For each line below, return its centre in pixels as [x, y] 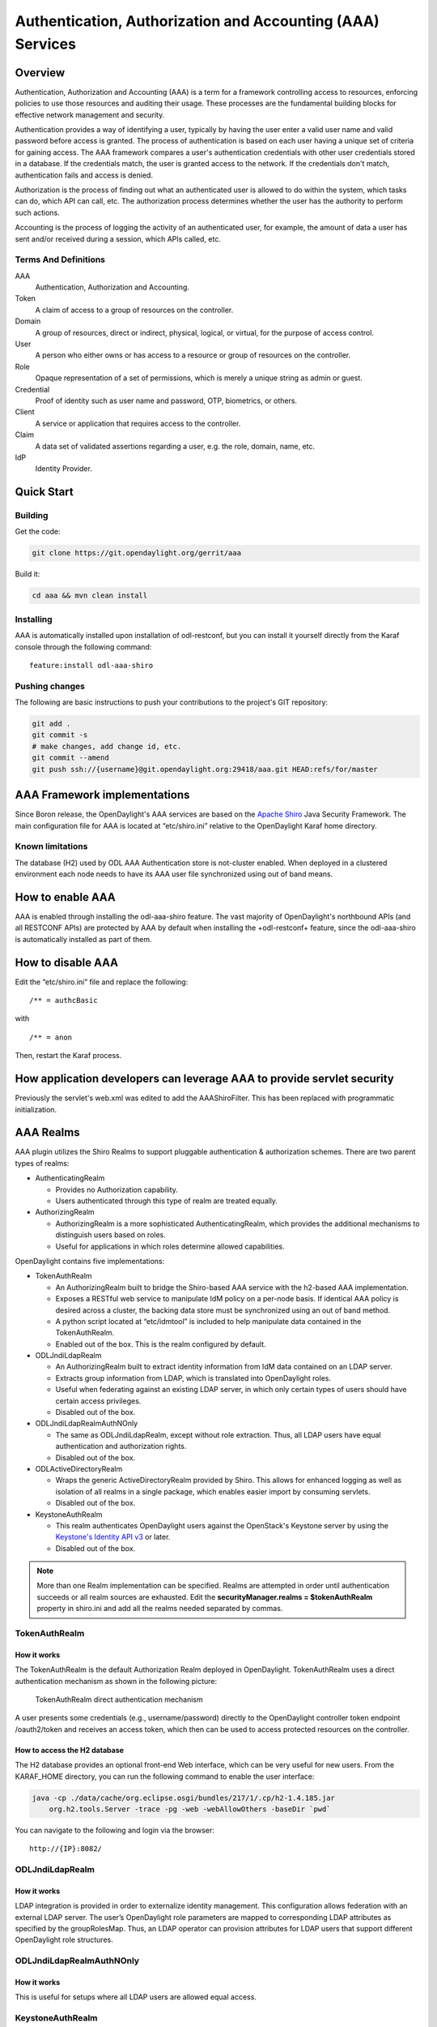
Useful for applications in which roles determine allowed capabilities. [170, 1246]
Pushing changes [50, 686]
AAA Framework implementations [102, 795]
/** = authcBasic [64, 1001]
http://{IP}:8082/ [66, 1849]
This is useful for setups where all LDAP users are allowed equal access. [136, 1997]
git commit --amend [70, 758]
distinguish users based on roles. [110, 1235]
